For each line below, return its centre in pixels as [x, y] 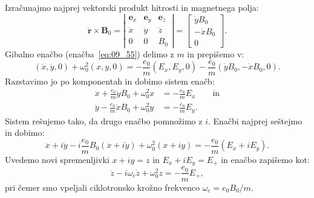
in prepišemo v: [216, 53]
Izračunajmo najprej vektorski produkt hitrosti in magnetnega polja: [132, 7]
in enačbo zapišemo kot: [265, 159]
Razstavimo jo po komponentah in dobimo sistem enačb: [110, 81]
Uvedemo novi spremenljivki [57, 159]
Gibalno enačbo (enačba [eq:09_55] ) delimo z [90, 53]
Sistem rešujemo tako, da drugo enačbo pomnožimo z [104, 120]
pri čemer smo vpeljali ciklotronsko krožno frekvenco [102, 187]
